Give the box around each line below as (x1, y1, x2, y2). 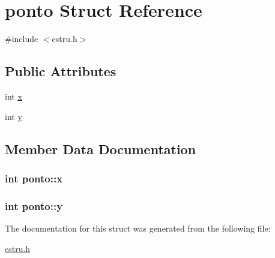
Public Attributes (5, 62, 116, 80)
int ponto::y (5, 198, 63, 213)
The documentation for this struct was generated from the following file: (5, 221, 271, 234)
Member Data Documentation (5, 139, 196, 158)
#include (5, 32, 38, 45)
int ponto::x (5, 170, 63, 185)
